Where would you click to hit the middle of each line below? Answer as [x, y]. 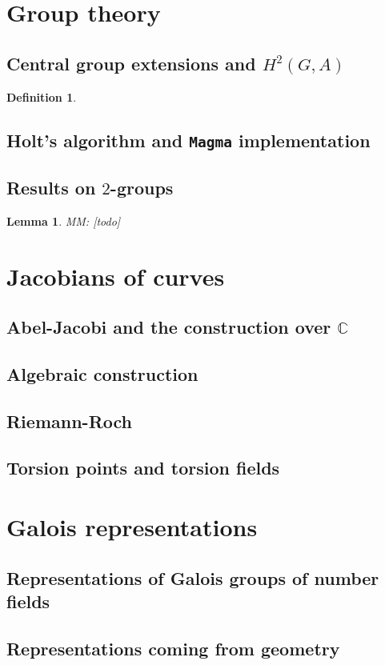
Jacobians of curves [116, 276]
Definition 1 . [42, 96]
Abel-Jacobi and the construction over [169, 327]
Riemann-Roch [69, 421]
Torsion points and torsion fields [143, 468]
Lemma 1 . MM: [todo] [64, 220]
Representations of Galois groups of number [193, 577]
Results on [51, 187]
